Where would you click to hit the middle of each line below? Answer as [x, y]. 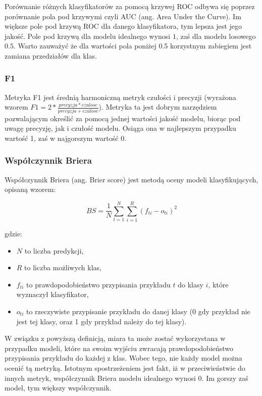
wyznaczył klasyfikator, [53, 294]
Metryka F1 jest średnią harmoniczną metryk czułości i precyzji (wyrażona [120, 97]
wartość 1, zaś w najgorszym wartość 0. [66, 138]
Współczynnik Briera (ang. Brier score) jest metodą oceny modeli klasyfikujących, [132, 179]
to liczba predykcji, [54, 250]
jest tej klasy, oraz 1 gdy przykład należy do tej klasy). [101, 321]
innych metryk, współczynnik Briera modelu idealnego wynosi [100, 378]
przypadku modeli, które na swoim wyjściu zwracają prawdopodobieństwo [119, 348]
